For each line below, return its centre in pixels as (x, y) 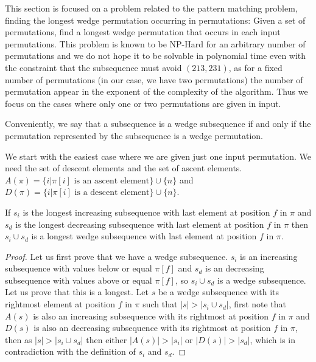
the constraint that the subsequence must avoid (93, 67)
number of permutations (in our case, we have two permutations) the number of (154, 79)
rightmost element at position (60, 304)
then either (107, 339)
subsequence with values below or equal (79, 268)
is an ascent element (112, 181)
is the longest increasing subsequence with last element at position (146, 212)
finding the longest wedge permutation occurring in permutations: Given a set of (155, 20)
